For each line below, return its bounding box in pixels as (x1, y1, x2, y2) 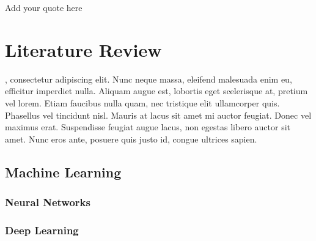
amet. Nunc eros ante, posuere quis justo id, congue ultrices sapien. (5, 132, 257, 145)
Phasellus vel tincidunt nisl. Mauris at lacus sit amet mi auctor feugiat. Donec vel (5, 108, 312, 121)
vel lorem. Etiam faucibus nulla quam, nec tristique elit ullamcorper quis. (5, 96, 280, 109)
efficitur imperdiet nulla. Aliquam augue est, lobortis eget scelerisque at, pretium (5, 84, 308, 97)
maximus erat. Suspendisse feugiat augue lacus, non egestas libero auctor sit (5, 120, 290, 133)
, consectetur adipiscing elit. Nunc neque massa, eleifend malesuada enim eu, (5, 72, 292, 85)
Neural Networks (5, 194, 90, 209)
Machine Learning (5, 162, 122, 181)
